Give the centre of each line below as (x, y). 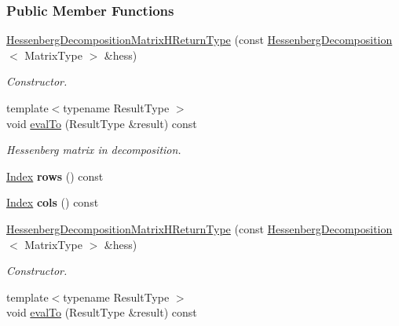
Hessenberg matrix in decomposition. (94, 150)
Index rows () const (55, 176)
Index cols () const (53, 202)
